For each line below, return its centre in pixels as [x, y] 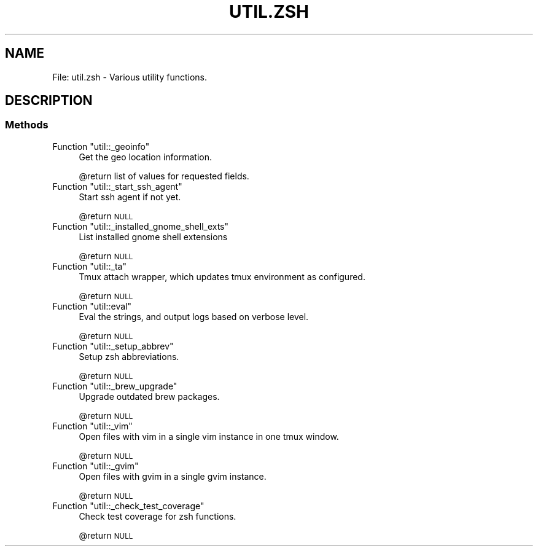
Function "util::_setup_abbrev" [113, 346]
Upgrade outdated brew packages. [149, 396]
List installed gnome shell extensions [153, 236]
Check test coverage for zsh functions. [158, 516]
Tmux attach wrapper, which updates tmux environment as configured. [222, 276]
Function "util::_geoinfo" [101, 146]
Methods [27, 125]
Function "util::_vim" [92, 426]
